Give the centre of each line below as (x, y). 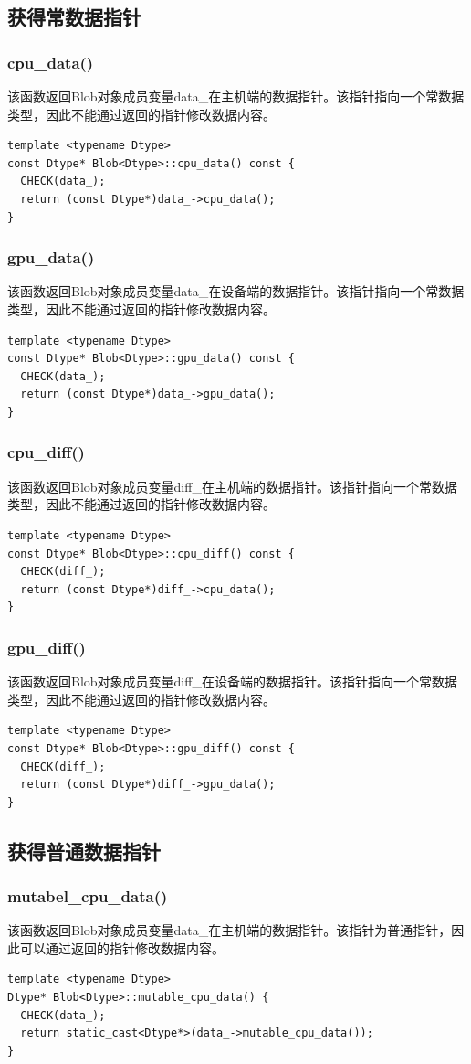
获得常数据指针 (74, 17)
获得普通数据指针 (84, 851)
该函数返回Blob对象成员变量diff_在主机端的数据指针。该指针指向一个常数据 (232, 486)
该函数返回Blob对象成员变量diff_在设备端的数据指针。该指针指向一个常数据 (232, 681)
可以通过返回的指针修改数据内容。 (122, 947)
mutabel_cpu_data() (88, 895)
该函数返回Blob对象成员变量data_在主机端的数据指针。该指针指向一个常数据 (236, 96)
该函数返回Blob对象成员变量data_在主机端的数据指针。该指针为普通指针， (230, 930)
